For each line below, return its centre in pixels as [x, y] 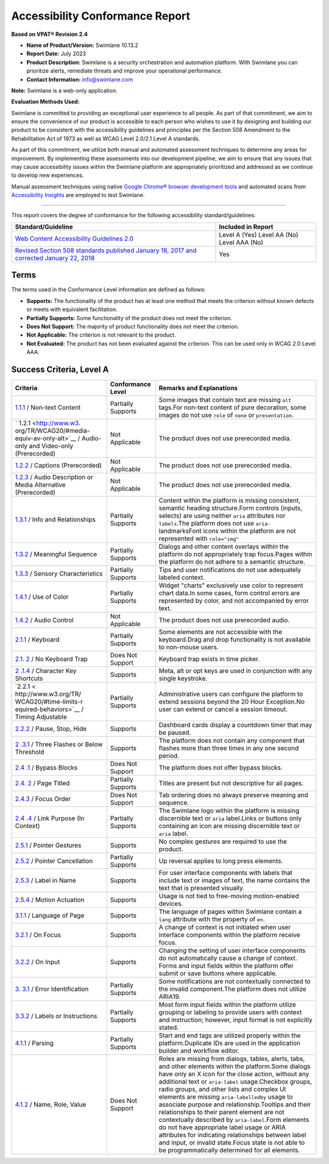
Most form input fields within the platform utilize [227, 1005]
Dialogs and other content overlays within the [224, 547]
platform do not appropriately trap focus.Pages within [235, 554]
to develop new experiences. [48, 175]
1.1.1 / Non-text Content [48, 407]
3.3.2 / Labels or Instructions [56, 1016]
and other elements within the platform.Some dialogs [235, 1066]
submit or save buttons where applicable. [218, 974]
